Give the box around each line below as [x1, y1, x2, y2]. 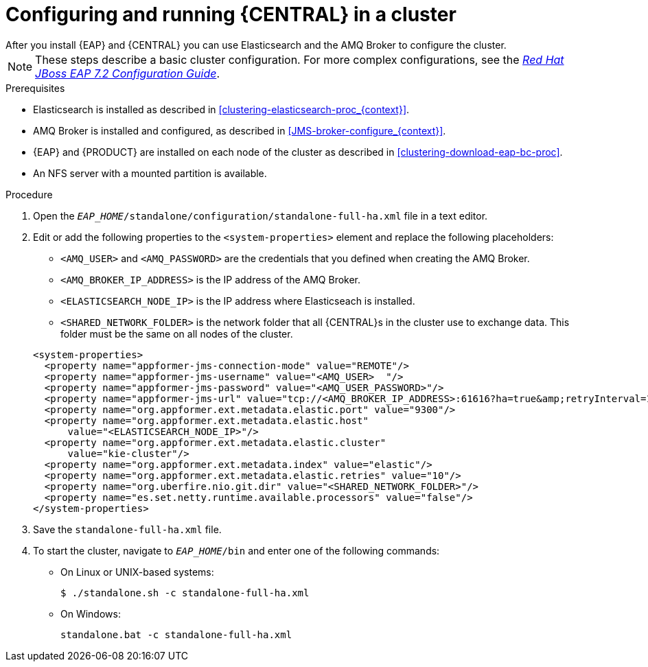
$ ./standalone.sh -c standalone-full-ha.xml [60, 587, 310, 598]
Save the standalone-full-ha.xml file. [33, 523, 222, 535]
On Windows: [60, 607, 121, 620]
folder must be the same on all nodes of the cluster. [60, 327, 293, 340]
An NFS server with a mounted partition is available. [33, 167, 267, 179]
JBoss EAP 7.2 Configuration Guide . [35, 66, 220, 80]
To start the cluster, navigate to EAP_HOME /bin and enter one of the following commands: [33, 544, 440, 557]
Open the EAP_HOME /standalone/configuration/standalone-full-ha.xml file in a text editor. [33, 209, 488, 222]
